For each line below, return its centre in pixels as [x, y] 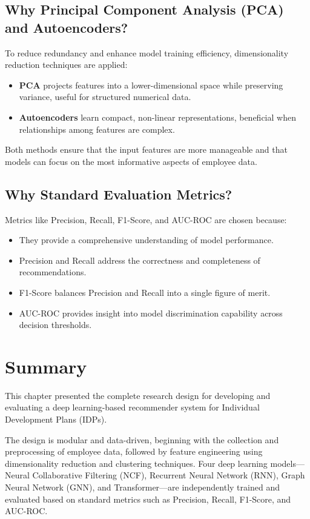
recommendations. [53, 272]
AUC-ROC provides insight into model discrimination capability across [151, 313]
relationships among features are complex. [97, 129]
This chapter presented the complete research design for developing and [138, 395]
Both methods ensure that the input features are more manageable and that [146, 149]
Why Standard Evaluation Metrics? [119, 194]
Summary [46, 366]
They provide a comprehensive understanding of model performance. [146, 240]
